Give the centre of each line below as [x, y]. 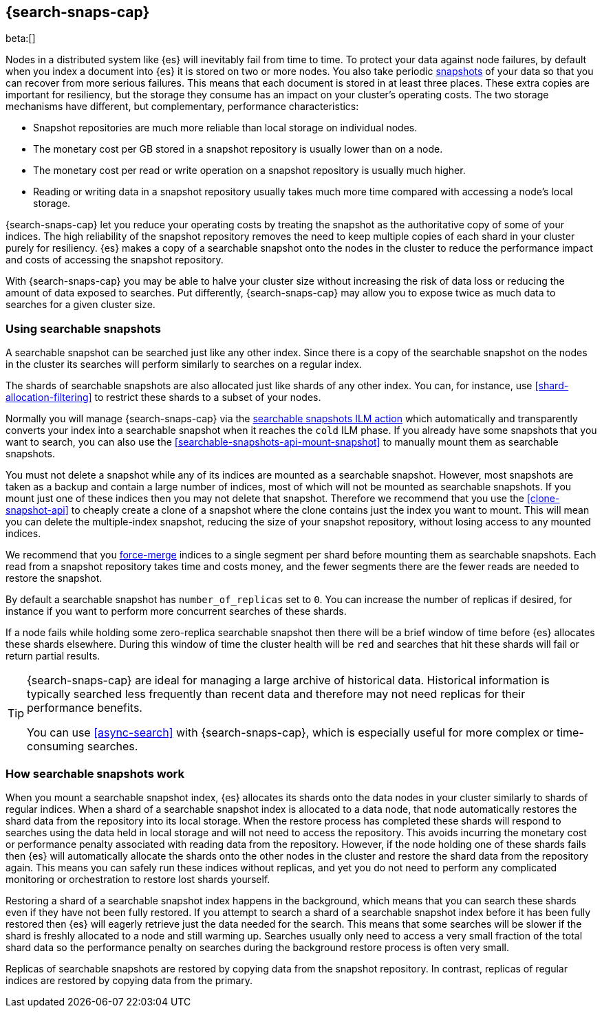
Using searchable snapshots [84, 328]
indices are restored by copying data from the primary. [129, 980]
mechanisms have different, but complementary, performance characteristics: [182, 107]
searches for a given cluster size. [80, 305]
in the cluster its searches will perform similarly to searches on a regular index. [184, 364]
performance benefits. [85, 708]
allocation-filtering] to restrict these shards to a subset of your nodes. [163, 397]
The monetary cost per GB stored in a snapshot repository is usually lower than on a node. [238, 149]
